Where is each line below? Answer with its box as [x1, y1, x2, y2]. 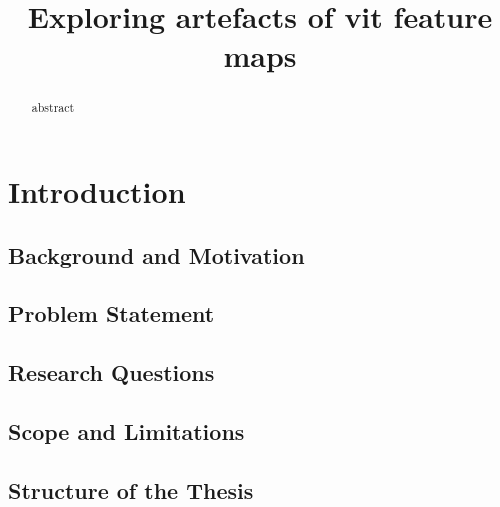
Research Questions [8, 357, 215, 388]
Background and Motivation [8, 239, 305, 270]
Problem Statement [8, 298, 215, 329]
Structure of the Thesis [8, 474, 254, 505]
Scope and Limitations [8, 415, 245, 446]
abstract [31, 99, 75, 116]
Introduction [8, 171, 186, 212]
